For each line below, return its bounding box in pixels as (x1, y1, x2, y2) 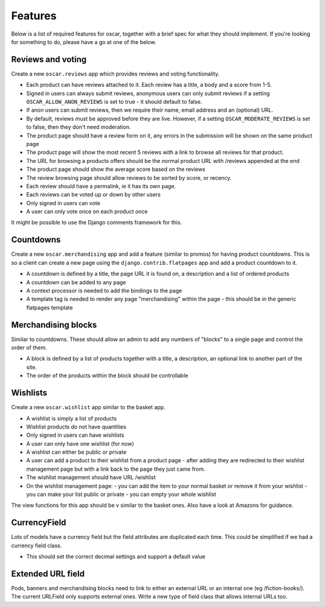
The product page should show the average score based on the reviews (26, 166, 205, 173)
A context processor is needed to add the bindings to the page (26, 287, 182, 294)
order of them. (11, 344, 48, 351)
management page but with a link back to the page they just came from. (26, 465, 205, 472)
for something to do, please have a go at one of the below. (11, 38, 156, 45)
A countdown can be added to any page (26, 278, 126, 286)
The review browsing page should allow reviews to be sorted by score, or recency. (26, 174, 232, 181)
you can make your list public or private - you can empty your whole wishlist (26, 491, 217, 498)
